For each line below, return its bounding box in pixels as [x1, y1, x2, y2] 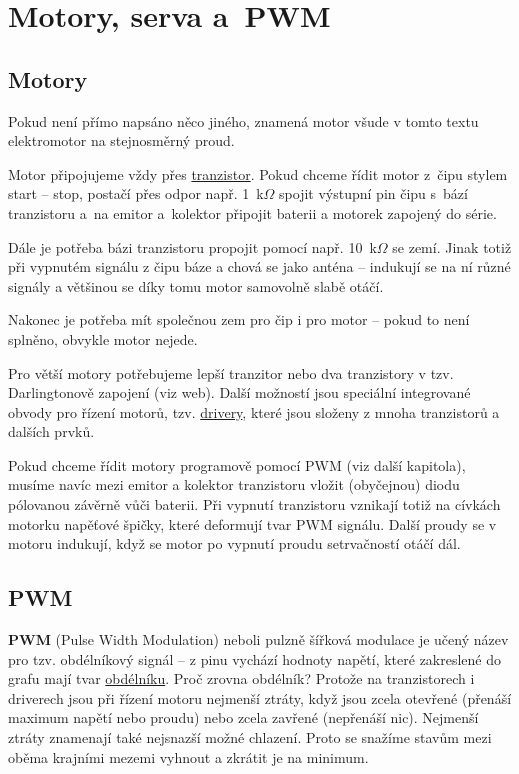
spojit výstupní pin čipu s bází [279, 183, 468, 204]
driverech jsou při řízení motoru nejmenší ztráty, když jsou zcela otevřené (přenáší [8, 687, 512, 708]
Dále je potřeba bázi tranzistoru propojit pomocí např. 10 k [8, 236, 377, 257]
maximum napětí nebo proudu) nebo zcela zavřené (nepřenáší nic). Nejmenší [8, 707, 479, 728]
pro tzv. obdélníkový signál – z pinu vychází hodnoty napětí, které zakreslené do [8, 648, 502, 669]
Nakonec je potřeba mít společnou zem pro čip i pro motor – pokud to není [8, 309, 470, 330]
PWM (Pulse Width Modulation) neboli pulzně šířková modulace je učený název [8, 629, 509, 650]
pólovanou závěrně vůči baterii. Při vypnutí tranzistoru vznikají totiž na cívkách [8, 494, 501, 515]
